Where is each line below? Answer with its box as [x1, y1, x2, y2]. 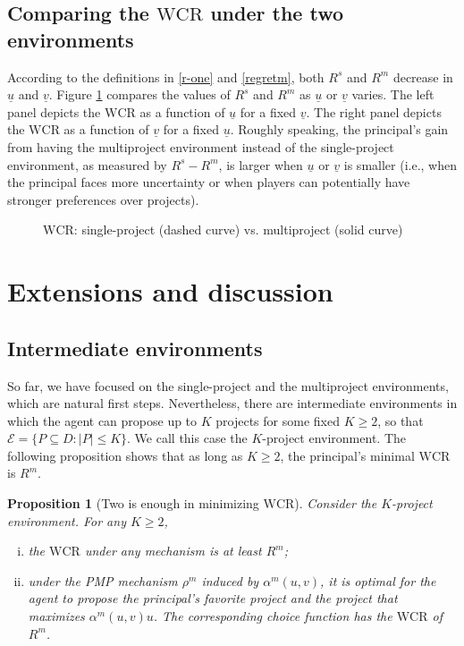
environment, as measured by [7, 155, 167, 174]
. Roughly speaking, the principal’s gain [230, 120, 449, 139]
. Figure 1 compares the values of [48, 85, 231, 104]
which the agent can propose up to [7, 411, 198, 429]
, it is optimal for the [320, 571, 436, 590]
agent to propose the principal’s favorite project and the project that [28, 589, 398, 608]
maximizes [28, 607, 85, 625]
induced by [201, 571, 259, 590]
